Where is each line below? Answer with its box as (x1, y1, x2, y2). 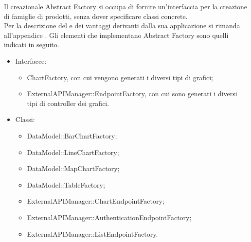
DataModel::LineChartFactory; (27, 147, 119, 157)
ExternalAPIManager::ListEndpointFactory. (27, 228, 158, 239)
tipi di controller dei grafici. (27, 98, 109, 108)
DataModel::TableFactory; (27, 179, 105, 190)
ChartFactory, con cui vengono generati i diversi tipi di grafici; (27, 72, 213, 82)
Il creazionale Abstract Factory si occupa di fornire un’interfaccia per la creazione (4, 1, 247, 11)
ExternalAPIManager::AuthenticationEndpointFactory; (27, 212, 192, 222)
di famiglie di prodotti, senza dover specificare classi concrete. (4, 11, 188, 21)
